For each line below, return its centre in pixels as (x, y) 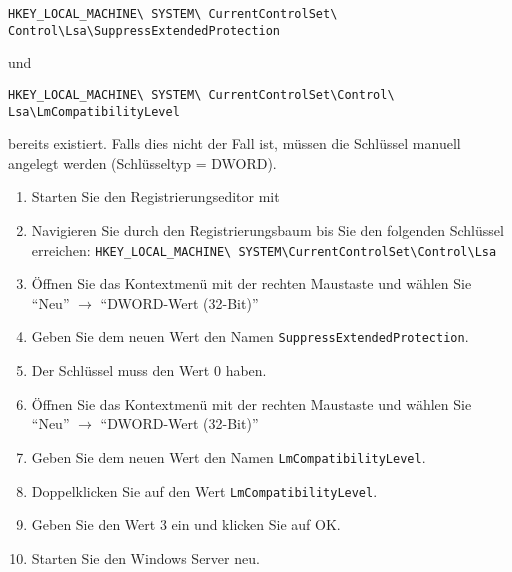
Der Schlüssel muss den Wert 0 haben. (149, 370)
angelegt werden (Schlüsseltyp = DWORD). (142, 162)
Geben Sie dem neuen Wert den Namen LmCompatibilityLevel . (228, 456)
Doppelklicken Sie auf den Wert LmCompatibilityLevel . (204, 490)
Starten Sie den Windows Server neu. (145, 557)
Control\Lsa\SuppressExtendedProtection (144, 30)
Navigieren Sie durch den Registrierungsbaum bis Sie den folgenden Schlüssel (267, 230)
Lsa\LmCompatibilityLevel (94, 111)
